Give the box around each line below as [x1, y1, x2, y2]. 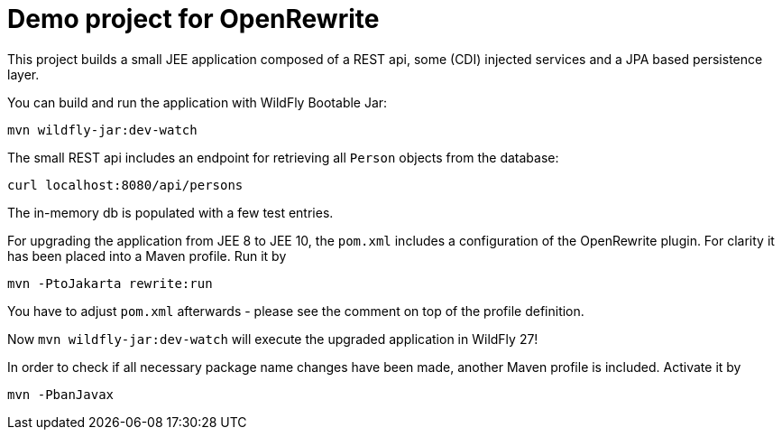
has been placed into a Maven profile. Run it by [7, 247, 287, 264]
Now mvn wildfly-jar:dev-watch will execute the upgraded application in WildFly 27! [7, 330, 538, 347]
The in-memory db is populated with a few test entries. [7, 204, 334, 220]
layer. [7, 66, 40, 82]
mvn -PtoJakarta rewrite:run [7, 275, 213, 291]
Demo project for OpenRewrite [7, 4, 380, 34]
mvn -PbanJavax [7, 386, 115, 402]
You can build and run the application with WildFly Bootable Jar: [7, 94, 388, 110]
